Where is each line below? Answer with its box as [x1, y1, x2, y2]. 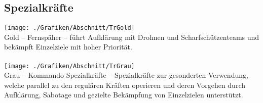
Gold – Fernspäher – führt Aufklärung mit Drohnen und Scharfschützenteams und [4, 31, 259, 42]
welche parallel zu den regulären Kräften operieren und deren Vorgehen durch [4, 79, 245, 90]
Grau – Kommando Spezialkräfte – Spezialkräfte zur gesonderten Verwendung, [4, 70, 248, 80]
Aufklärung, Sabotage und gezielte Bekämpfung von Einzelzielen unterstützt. [4, 89, 243, 100]
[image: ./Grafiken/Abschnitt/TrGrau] [4, 62, 135, 70]
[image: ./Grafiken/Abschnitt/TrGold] [4, 24, 135, 32]
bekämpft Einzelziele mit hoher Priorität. [4, 41, 132, 52]
